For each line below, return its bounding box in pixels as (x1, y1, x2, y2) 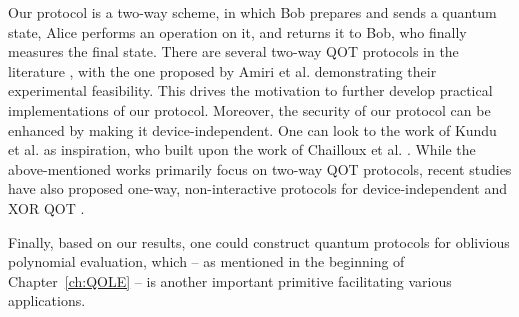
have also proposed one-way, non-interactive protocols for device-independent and (8, 178, 507, 199)
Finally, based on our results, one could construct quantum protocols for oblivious (8, 231, 510, 252)
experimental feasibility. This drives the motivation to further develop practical (8, 80, 493, 101)
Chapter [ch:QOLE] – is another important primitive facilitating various (8, 270, 452, 291)
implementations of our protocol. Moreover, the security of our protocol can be (8, 99, 491, 120)
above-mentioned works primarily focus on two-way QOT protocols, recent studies (8, 158, 512, 179)
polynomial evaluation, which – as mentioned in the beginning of (8, 251, 405, 272)
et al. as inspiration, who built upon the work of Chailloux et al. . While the (8, 139, 476, 160)
